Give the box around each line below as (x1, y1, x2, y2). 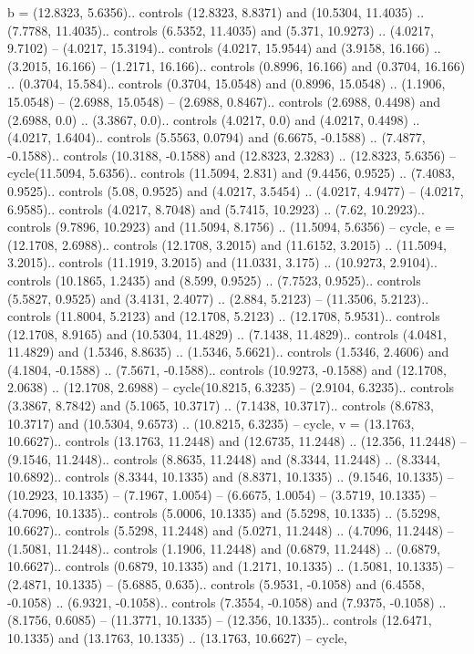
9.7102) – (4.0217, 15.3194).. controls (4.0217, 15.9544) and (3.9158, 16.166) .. (7, 38, 441, 57)
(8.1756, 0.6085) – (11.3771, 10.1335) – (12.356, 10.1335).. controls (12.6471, (7, 610, 432, 629)
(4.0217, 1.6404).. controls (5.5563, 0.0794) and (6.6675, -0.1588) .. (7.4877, (7, 128, 426, 147)
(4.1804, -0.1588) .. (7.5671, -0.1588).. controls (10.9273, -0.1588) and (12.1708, (7, 359, 447, 379)
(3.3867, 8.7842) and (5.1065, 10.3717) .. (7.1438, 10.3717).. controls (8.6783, (7, 396, 434, 415)
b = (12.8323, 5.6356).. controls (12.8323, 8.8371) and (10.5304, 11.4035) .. (7, 3, 425, 21)
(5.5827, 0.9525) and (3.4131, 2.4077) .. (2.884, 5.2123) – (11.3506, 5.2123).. (7, 288, 429, 307)
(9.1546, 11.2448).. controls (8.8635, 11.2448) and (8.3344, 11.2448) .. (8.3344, (7, 449, 440, 468)
